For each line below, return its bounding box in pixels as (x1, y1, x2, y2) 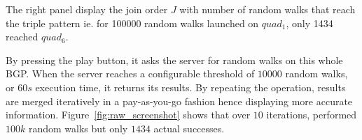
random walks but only (28, 120, 128, 135)
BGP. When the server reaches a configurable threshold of (6, 66, 255, 81)
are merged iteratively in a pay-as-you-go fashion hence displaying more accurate (6, 93, 353, 108)
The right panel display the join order (6, 2, 168, 16)
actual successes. (153, 120, 225, 135)
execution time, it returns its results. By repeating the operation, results (35, 79, 346, 94)
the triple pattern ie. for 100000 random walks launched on (6, 15, 259, 30)
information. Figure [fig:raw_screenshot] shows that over (6, 107, 251, 122)
